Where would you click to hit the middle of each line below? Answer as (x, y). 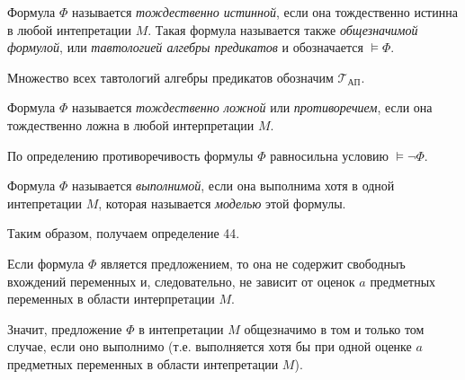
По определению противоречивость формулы (130, 155)
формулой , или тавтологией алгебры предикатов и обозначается (185, 47)
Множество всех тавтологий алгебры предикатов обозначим (170, 77)
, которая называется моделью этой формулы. (222, 203)
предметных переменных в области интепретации (143, 363)
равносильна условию (330, 155)
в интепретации (181, 328)
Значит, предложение (65, 328)
